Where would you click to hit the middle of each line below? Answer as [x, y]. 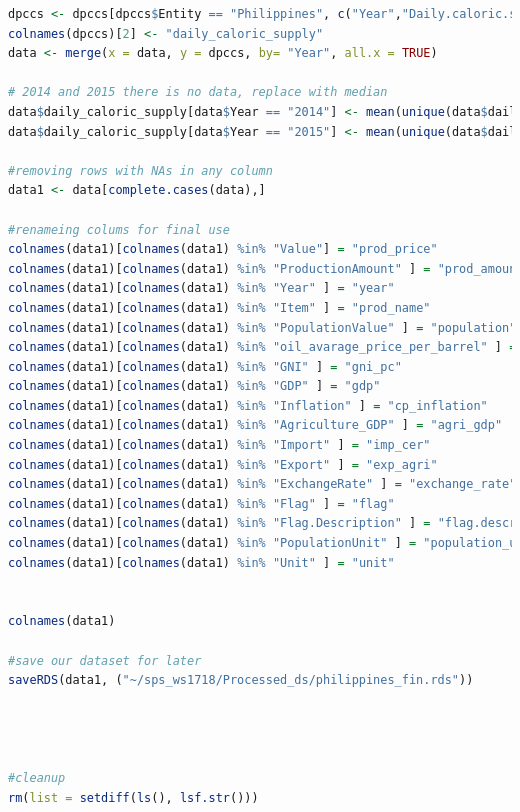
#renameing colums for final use [119, 229]
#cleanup [37, 778]
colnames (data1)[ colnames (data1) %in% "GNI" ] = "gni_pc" [205, 366]
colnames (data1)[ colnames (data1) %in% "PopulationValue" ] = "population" [262, 327]
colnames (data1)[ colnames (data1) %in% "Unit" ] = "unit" [201, 562]
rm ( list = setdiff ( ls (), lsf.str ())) [133, 797]
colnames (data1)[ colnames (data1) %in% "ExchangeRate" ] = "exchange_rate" [262, 484]
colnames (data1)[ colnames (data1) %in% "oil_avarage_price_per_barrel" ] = [262, 347]
